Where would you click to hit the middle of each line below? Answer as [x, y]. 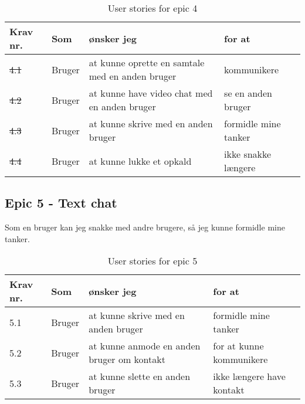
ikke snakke [248, 154]
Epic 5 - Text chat [61, 203]
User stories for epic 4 [152, 8]
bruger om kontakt [127, 359]
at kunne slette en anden [140, 376]
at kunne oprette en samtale [147, 62]
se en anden [248, 93]
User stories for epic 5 [152, 261]
